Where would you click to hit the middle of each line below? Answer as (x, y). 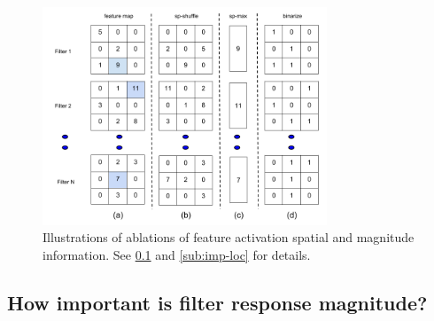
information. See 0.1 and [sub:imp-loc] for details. (177, 254)
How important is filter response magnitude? (217, 302)
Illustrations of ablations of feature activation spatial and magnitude (229, 237)
